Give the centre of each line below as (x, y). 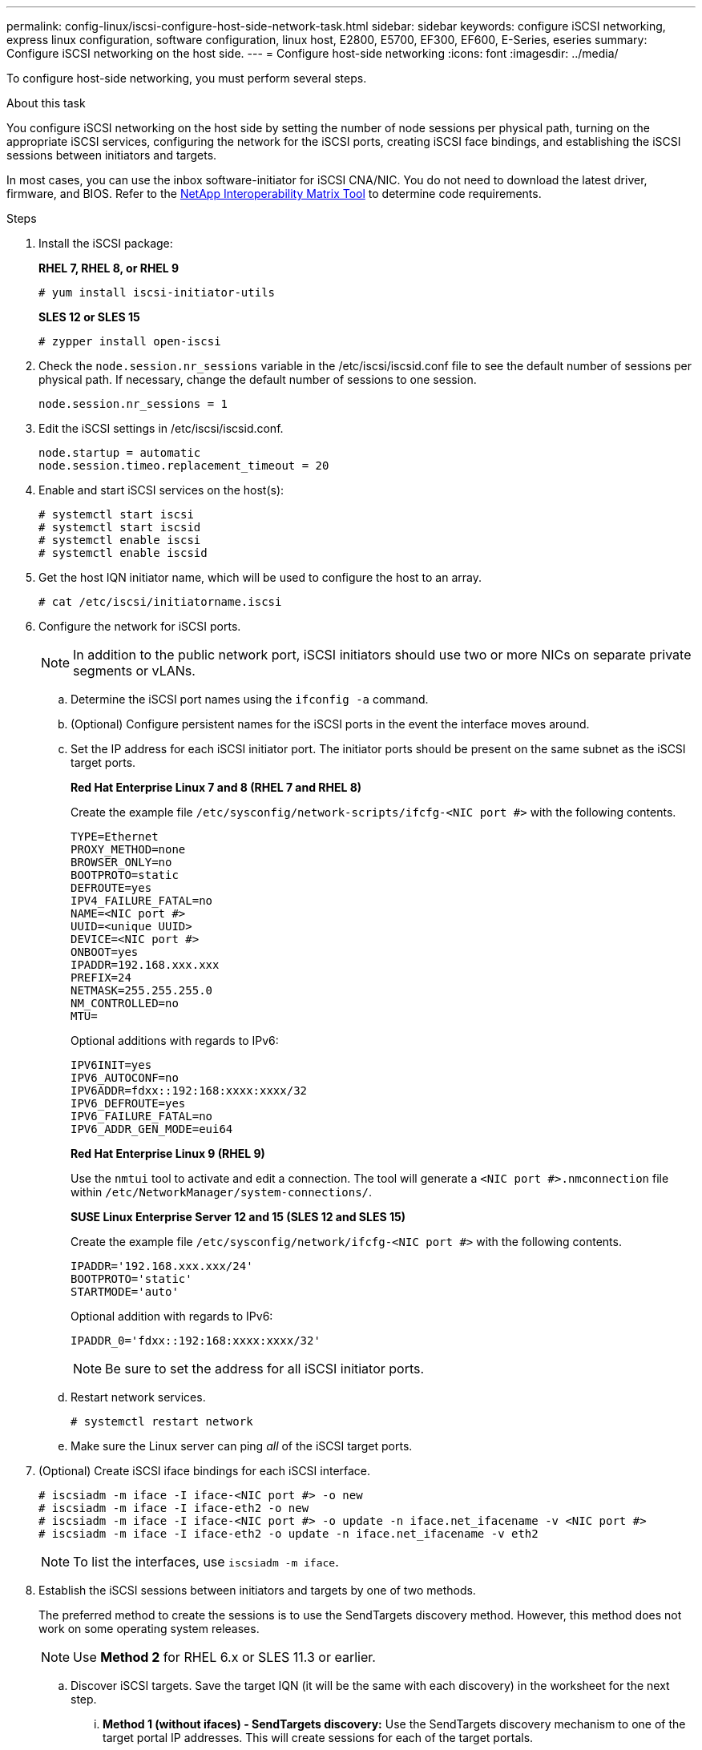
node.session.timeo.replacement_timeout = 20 (184, 466)
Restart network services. (138, 1397)
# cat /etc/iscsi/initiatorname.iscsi (160, 602)
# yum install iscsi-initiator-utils (157, 292)
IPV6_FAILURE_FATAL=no (142, 1116)
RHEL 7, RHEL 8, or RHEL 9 (109, 268)
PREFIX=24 (101, 978)
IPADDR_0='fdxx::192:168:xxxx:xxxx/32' (196, 1341)
